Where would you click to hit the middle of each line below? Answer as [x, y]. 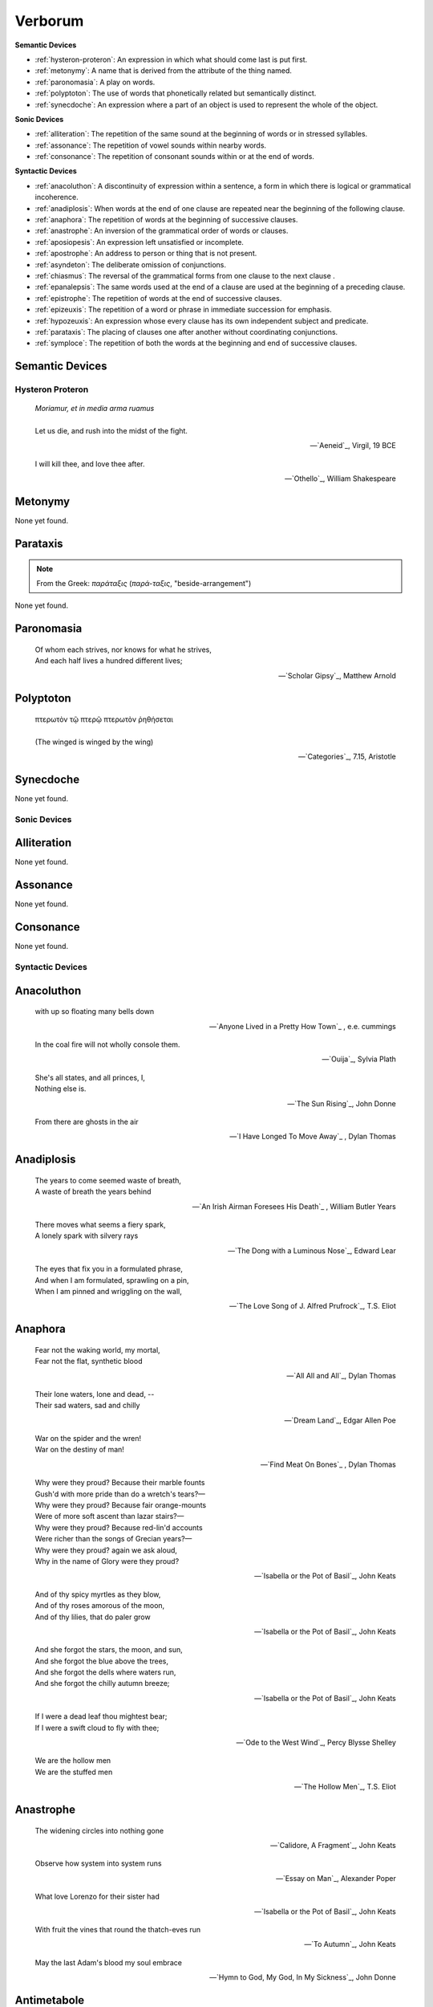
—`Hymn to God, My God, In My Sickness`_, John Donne [302, 1977]
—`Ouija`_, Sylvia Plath [359, 1059]
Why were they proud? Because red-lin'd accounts [119, 1527]
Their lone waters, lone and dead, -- [95, 1394]
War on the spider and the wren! [88, 1439]
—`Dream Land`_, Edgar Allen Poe [340, 1420]
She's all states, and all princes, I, [90, 1077]
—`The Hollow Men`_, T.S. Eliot [345, 1787]
